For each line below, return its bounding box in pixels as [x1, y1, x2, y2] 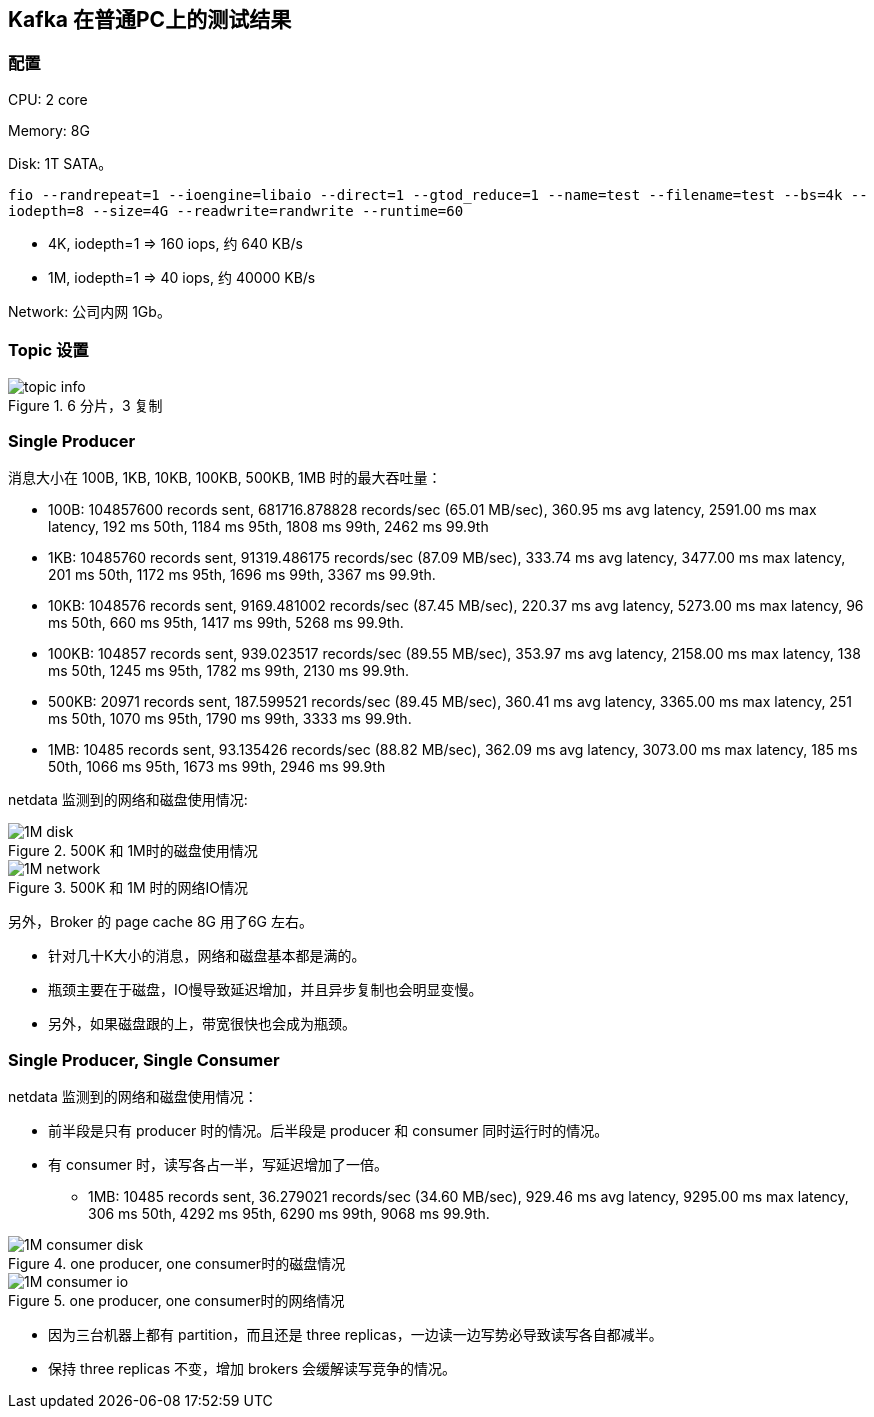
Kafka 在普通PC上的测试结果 [8, 7, 292, 32]
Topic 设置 [8, 340, 89, 361]
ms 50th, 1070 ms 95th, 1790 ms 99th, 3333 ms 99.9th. [48, 710, 412, 728]
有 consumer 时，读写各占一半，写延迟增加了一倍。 [48, 1156, 388, 1174]
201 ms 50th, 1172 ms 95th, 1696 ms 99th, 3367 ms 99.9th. [48, 566, 436, 584]
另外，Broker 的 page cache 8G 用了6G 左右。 [8, 913, 314, 931]
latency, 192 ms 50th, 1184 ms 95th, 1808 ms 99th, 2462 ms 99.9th [48, 518, 489, 536]
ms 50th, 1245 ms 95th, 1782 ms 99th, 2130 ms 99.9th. [48, 662, 409, 680]
